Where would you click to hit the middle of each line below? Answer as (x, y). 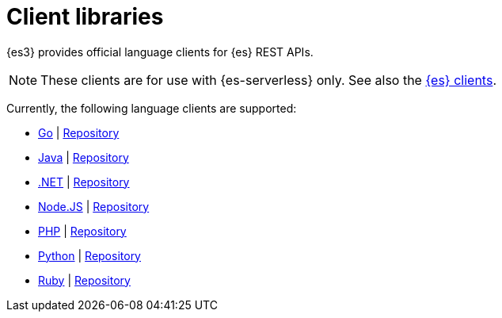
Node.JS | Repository (94, 206)
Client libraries (85, 17)
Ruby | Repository (84, 280)
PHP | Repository (82, 231)
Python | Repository (89, 255)
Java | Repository (84, 157)
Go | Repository (79, 132)
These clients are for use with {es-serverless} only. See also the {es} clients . (268, 80)
